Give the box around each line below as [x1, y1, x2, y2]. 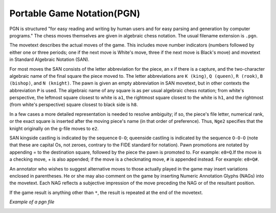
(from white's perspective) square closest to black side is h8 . [9, 101, 138, 108]
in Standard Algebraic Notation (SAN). [9, 56, 89, 62]
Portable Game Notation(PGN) [9, 8, 141, 19]
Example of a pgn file [9, 199, 55, 205]
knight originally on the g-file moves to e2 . [9, 125, 99, 132]
